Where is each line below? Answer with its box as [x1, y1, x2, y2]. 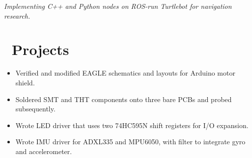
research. [4, 10, 30, 21]
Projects [12, 39, 69, 59]
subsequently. [15, 104, 56, 114]
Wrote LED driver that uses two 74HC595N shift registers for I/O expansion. [15, 120, 249, 130]
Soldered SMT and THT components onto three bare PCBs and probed [15, 94, 232, 104]
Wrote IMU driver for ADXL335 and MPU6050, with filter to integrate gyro [15, 136, 246, 147]
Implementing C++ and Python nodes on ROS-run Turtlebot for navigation [4, 1, 232, 11]
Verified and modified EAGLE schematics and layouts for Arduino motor [15, 68, 235, 78]
